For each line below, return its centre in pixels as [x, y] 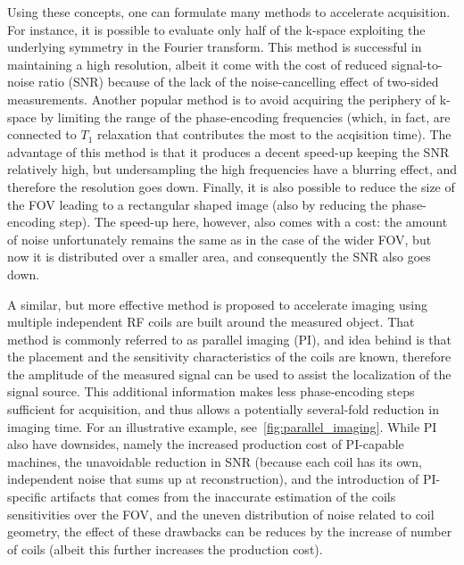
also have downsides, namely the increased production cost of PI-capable [206, 444]
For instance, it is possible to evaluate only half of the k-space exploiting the [216, 29]
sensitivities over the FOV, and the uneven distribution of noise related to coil [221, 514]
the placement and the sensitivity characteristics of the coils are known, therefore [229, 357]
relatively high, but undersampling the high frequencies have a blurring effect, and [232, 169]
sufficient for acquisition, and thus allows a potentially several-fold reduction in [223, 409]
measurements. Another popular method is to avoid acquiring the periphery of [222, 99]
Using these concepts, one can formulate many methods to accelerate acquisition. [229, 12]
